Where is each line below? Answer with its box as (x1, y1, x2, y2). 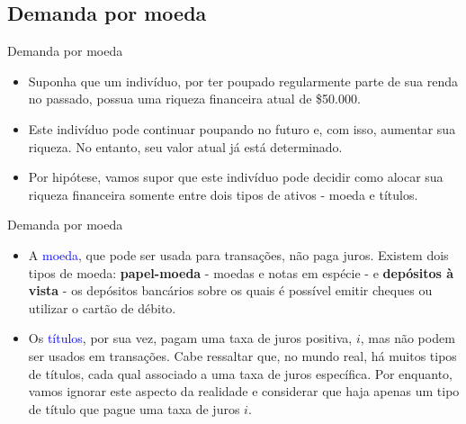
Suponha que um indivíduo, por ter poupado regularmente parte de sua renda (28, 71, 458, 90)
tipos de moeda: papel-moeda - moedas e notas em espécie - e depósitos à (28, 263, 454, 282)
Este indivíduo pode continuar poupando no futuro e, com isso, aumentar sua (28, 119, 456, 138)
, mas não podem (360, 329, 455, 347)
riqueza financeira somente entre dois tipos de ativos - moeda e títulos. (28, 185, 418, 203)
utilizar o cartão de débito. (28, 298, 176, 317)
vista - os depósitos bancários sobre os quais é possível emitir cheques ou (28, 281, 433, 300)
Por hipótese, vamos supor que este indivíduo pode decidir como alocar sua (28, 167, 444, 186)
